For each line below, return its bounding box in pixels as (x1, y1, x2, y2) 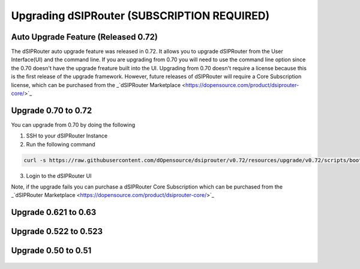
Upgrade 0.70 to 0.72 (11, 105, 92, 115)
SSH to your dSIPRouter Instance (26, 132, 108, 139)
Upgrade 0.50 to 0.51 (11, 246, 92, 256)
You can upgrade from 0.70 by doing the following (11, 121, 136, 128)
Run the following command (26, 141, 95, 148)
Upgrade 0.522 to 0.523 (11, 226, 103, 237)
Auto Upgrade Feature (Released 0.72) (11, 32, 158, 42)
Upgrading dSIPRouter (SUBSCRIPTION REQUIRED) (11, 9, 270, 22)
